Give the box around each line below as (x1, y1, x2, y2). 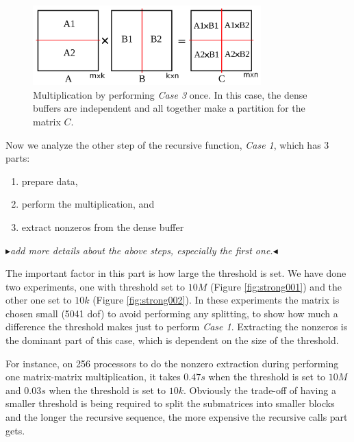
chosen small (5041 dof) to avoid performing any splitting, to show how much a (5, 306, 338, 320)
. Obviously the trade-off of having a (183, 382, 336, 397)
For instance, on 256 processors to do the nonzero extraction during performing (5, 356, 339, 370)
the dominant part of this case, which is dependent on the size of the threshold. (5, 333, 339, 347)
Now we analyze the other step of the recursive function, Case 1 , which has (5, 137, 321, 151)
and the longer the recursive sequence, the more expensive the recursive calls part (5, 410, 348, 424)
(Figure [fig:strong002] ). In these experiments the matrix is (92, 293, 340, 307)
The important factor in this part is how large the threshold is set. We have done (5, 266, 346, 280)
